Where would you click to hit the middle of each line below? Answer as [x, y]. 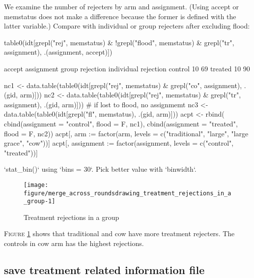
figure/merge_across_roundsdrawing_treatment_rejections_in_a [127, 193]
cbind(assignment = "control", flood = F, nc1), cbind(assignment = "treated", [121, 123]
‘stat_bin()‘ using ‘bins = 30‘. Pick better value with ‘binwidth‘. [100, 169]
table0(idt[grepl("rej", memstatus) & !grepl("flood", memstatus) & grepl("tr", [119, 42]
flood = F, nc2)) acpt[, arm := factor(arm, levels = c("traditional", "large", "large [126, 133]
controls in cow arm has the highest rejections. [74, 243]
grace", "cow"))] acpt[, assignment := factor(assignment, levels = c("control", [119, 143]
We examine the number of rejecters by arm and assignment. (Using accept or [122, 6]
